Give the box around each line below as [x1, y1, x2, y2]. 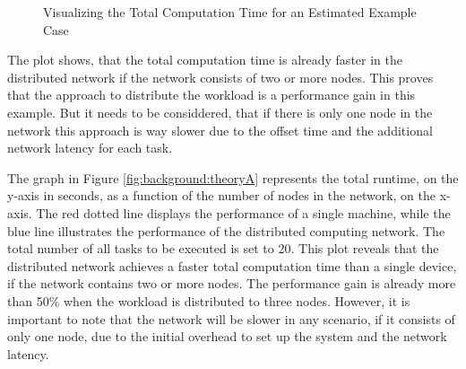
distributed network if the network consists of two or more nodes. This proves [7, 67, 434, 86]
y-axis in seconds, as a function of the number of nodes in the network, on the [7, 186, 436, 205]
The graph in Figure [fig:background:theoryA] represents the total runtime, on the [7, 168, 459, 187]
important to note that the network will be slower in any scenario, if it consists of [7, 309, 455, 328]
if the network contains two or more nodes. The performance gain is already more [7, 274, 456, 293]
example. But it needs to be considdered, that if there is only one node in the [7, 102, 433, 121]
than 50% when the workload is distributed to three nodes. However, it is [7, 291, 410, 310]
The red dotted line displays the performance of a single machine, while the [36, 203, 451, 222]
